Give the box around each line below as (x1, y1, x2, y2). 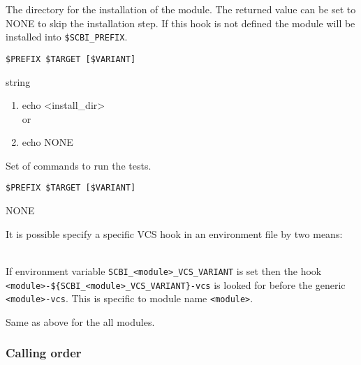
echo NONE (22, 135, 73, 149)
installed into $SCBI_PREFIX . (6, 29, 128, 44)
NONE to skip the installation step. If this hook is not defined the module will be (6, 15, 355, 30)
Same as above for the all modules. (6, 314, 155, 329)
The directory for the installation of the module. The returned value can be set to (6, 2, 356, 16)
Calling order (6, 344, 82, 362)
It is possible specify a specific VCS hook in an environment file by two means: (6, 226, 343, 241)
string (6, 74, 31, 89)
